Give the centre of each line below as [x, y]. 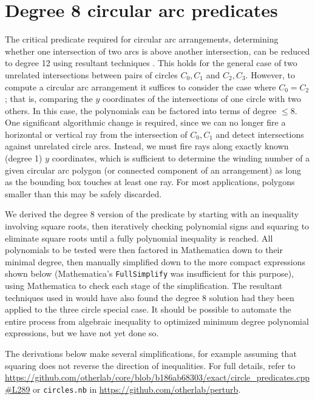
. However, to [270, 74]
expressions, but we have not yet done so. [82, 333]
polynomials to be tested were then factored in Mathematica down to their [144, 250]
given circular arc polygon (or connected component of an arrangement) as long [153, 170]
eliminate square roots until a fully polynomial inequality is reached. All [139, 238]
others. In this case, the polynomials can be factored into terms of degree [141, 110]
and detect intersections [260, 134]
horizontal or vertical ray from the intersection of [96, 134]
